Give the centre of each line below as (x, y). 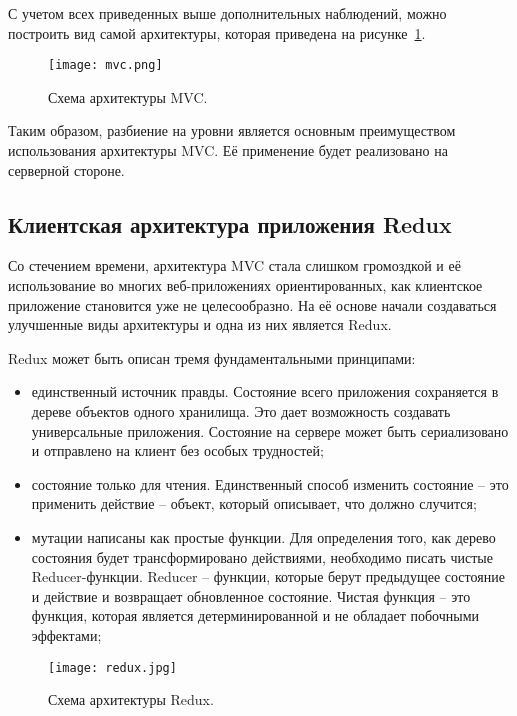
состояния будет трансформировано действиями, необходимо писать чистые (262, 556)
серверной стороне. (66, 169)
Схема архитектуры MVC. (128, 96)
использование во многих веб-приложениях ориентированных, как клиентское (245, 285)
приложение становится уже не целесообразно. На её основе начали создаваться (252, 304)
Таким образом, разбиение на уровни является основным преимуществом (232, 130)
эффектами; (66, 634)
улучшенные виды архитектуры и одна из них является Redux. (200, 324)
